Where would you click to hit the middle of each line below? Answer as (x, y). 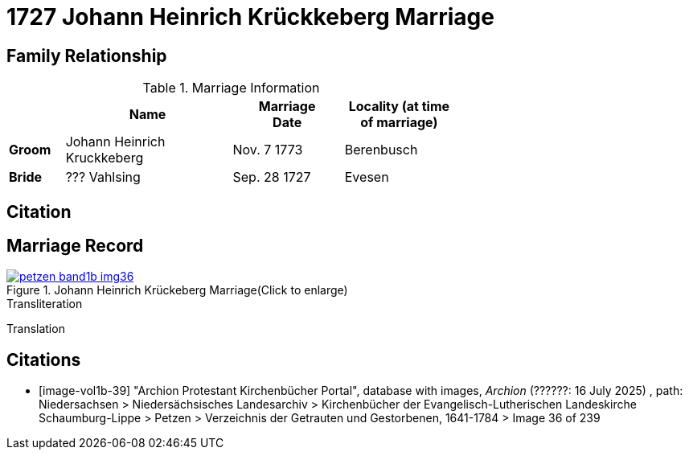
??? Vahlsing (103, 177)
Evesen (367, 177)
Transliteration (45, 304)
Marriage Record (75, 246)
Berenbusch (381, 150)
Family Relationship (87, 55)
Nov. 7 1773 (268, 150)
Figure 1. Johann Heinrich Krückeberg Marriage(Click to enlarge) (177, 290)
